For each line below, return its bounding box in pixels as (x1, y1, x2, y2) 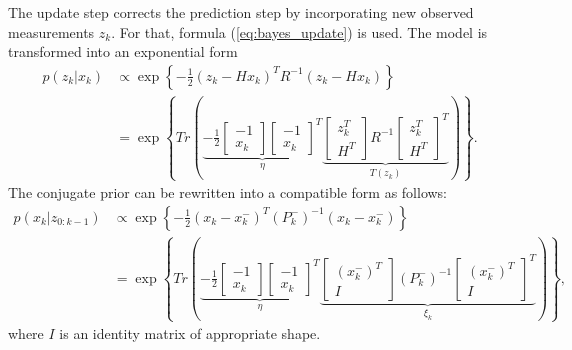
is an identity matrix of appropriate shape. (59, 323, 321, 344)
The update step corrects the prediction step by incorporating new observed (8, 2, 474, 22)
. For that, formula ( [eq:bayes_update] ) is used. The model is (111, 21, 488, 42)
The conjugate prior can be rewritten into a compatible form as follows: (8, 182, 448, 203)
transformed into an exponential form (8, 41, 238, 62)
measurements (8, 21, 95, 42)
